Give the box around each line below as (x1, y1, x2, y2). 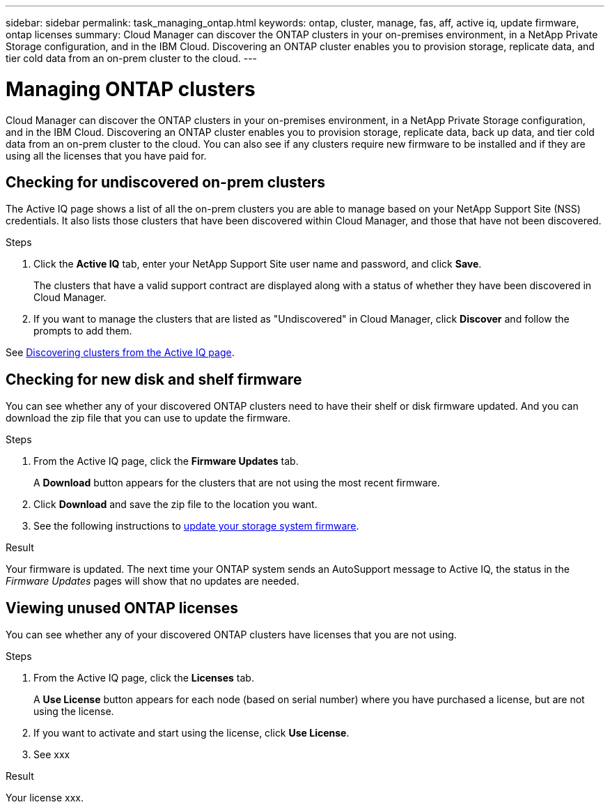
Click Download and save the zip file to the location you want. (33, 498, 318, 511)
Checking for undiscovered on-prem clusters (6, 173, 326, 191)
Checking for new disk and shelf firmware (6, 370, 302, 388)
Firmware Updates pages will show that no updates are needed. (6, 575, 299, 587)
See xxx (33, 748, 70, 761)
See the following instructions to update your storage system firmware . (33, 520, 359, 532)
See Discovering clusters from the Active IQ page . (6, 346, 235, 359)
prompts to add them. (33, 325, 132, 337)
